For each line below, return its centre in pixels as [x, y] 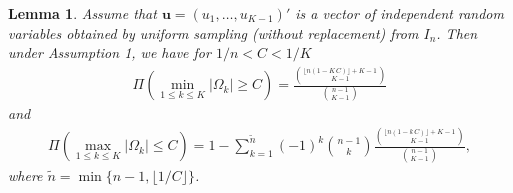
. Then [457, 32]
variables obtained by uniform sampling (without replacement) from [213, 32]
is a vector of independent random [399, 13]
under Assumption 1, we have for [109, 52]
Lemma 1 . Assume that [82, 13]
